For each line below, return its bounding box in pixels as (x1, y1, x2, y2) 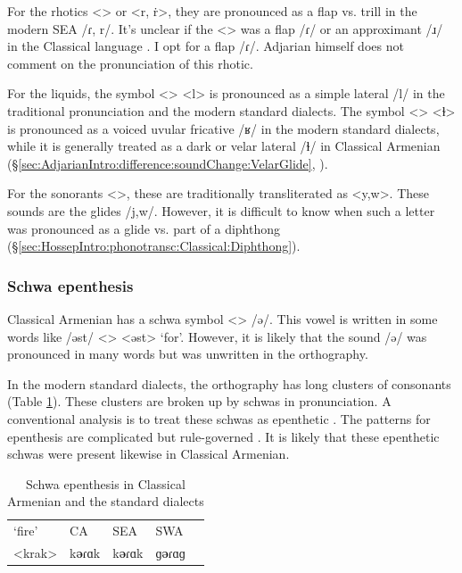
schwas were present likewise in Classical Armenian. (7, 444, 290, 463)
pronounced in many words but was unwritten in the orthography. (7, 345, 368, 363)
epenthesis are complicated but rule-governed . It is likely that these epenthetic (7, 427, 440, 445)
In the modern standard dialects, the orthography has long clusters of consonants (7, 374, 451, 393)
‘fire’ (13, 521, 38, 540)
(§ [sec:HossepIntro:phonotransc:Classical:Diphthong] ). (7, 237, 301, 255)
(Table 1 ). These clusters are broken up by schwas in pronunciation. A (7, 392, 392, 411)
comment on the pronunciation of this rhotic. (7, 54, 253, 72)
